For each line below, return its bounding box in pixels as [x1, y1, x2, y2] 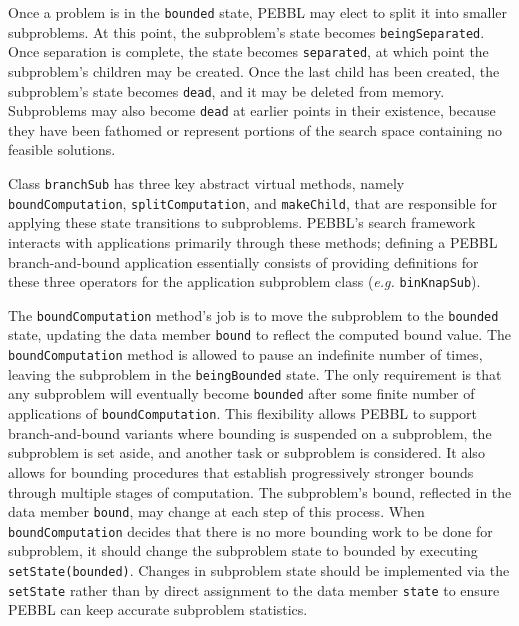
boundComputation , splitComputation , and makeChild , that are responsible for [8, 192, 498, 213]
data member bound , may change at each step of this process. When [8, 501, 425, 522]
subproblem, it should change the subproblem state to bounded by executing [8, 540, 478, 561]
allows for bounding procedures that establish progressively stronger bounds [8, 461, 474, 482]
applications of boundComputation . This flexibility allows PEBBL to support [8, 403, 478, 424]
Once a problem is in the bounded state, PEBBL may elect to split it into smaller [8, 2, 508, 22]
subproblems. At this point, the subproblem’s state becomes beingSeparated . [8, 21, 485, 42]
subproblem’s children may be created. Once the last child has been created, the [8, 60, 500, 81]
